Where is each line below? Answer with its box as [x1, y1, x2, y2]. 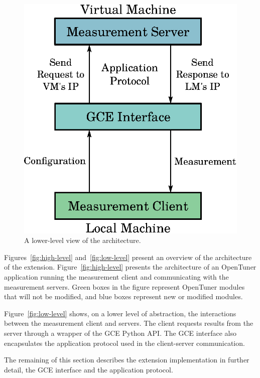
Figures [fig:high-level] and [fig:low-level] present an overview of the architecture [4, 251, 252, 262]
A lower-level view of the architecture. [24, 235, 141, 245]
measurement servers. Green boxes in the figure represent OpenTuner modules [4, 281, 245, 292]
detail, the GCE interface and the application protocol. [4, 364, 173, 374]
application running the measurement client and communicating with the [4, 271, 229, 282]
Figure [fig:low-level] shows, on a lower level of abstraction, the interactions [4, 308, 236, 318]
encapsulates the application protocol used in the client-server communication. [4, 337, 245, 348]
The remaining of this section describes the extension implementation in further [4, 354, 249, 365]
